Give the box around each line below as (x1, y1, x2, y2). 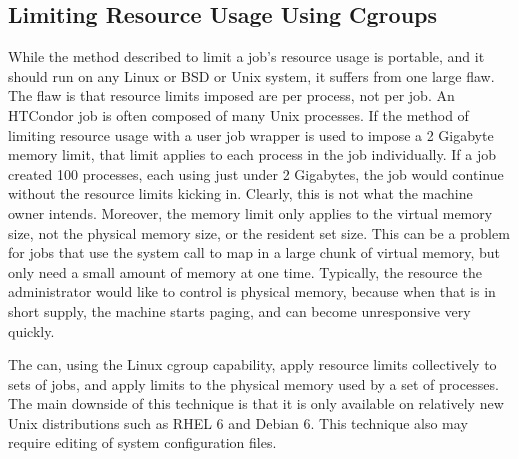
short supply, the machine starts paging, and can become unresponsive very (8, 300, 471, 321)
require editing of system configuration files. (8, 432, 277, 453)
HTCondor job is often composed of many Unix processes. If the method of (8, 104, 469, 125)
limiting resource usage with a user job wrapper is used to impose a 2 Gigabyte (8, 124, 494, 145)
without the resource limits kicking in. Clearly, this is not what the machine (8, 183, 473, 204)
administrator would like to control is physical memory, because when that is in (8, 281, 496, 302)
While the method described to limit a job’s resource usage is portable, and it (8, 46, 485, 67)
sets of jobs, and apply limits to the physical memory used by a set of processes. (8, 373, 499, 394)
